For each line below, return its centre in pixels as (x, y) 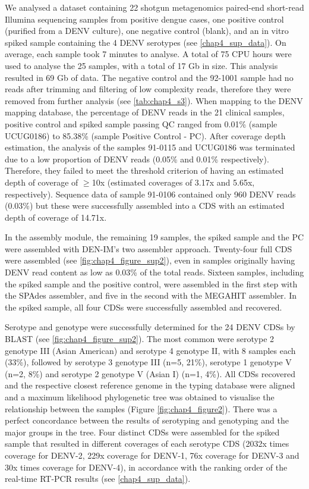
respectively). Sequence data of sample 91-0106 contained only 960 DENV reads (150, 194)
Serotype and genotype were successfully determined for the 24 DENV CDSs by (150, 327)
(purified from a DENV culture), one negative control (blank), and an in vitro (147, 31)
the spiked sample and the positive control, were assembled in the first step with (151, 283)
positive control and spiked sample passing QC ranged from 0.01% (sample (141, 123)
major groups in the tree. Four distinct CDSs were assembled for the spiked (142, 432)
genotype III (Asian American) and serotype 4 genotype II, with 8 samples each (150, 350)
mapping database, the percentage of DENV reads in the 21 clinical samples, (145, 112)
